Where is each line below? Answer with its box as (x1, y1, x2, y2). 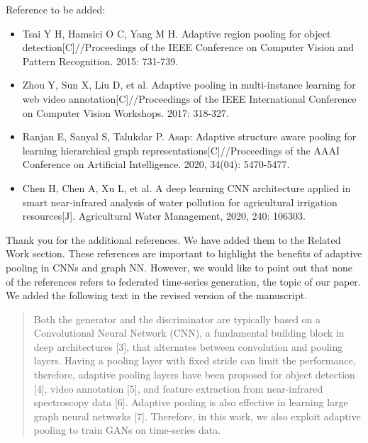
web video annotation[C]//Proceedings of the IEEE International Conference (22, 91, 357, 106)
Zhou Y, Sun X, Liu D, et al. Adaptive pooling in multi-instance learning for (22, 77, 356, 92)
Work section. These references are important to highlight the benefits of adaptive (6, 246, 362, 261)
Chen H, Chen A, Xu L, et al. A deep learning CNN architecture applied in (22, 180, 351, 195)
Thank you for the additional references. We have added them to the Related (6, 232, 341, 247)
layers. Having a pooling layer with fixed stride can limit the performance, (33, 353, 356, 368)
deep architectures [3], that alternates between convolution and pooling (33, 339, 343, 354)
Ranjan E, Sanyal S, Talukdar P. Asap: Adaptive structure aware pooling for (22, 129, 357, 144)
